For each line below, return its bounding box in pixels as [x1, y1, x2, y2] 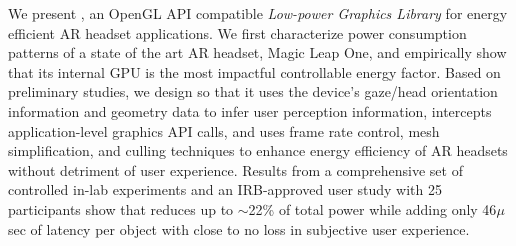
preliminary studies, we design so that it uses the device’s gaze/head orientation [8, 81, 498, 102]
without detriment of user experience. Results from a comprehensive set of [8, 159, 463, 180]
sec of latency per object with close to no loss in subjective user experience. [8, 218, 470, 239]
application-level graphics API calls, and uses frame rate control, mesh [8, 120, 440, 141]
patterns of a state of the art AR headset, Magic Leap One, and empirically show [8, 42, 507, 63]
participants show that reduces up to [8, 198, 234, 219]
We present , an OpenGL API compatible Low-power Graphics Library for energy [8, 3, 508, 23]
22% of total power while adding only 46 [248, 198, 497, 219]
